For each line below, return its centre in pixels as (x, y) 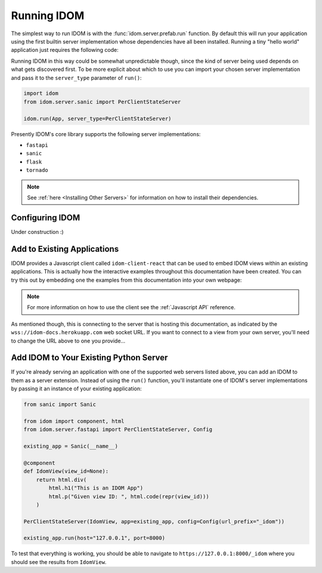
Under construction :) (37, 232)
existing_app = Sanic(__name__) (71, 446)
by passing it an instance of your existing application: (77, 389)
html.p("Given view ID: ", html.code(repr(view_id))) (129, 496)
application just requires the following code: (65, 50)
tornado (37, 170)
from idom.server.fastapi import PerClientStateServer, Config (118, 429)
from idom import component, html (74, 421)
